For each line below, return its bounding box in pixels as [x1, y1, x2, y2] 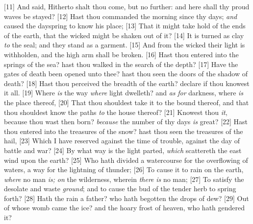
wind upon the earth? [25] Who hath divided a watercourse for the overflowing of [4, 155, 248, 165]
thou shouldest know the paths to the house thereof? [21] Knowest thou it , [4, 107, 228, 117]
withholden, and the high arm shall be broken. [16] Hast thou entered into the [4, 49, 239, 59]
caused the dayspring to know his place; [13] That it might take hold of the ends [4, 21, 246, 31]
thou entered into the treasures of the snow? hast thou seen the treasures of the [4, 126, 243, 136]
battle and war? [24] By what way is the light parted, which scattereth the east [4, 145, 242, 155]
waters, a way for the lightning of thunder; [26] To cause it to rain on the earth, [4, 164, 244, 175]
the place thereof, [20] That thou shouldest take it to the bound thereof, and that [4, 97, 249, 107]
